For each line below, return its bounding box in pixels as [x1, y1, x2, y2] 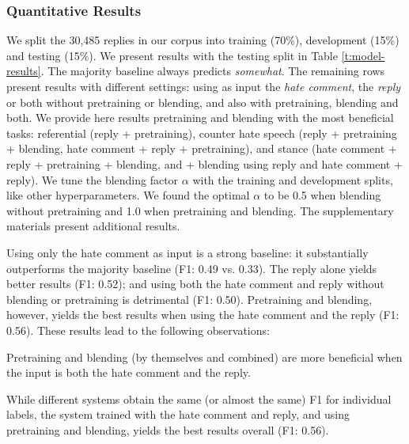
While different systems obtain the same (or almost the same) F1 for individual [6, 390, 392, 407]
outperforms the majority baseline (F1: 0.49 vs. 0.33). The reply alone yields [6, 260, 377, 276]
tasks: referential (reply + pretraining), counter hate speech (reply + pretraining [6, 124, 397, 141]
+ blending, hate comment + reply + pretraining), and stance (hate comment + [6, 140, 397, 157]
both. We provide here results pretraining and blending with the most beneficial [6, 109, 394, 126]
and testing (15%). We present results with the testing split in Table [6, 47, 338, 63]
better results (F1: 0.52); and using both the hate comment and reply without [6, 275, 384, 292]
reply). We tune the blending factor [6, 171, 179, 188]
